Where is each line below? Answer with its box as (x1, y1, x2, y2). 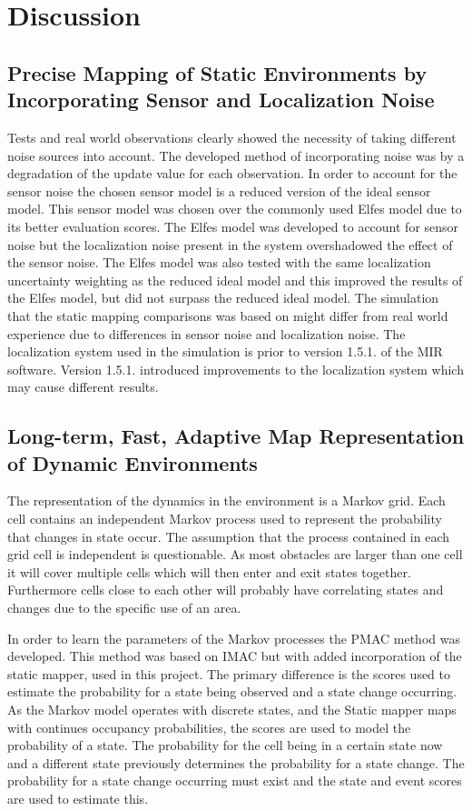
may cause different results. (7, 377, 159, 396)
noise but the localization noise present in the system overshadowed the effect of (7, 235, 453, 254)
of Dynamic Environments (7, 448, 258, 476)
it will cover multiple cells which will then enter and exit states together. (7, 562, 411, 581)
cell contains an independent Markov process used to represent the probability (7, 509, 442, 528)
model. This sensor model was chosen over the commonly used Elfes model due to (7, 199, 462, 218)
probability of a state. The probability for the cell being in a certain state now (7, 736, 443, 755)
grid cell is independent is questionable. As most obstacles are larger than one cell (7, 545, 463, 564)
